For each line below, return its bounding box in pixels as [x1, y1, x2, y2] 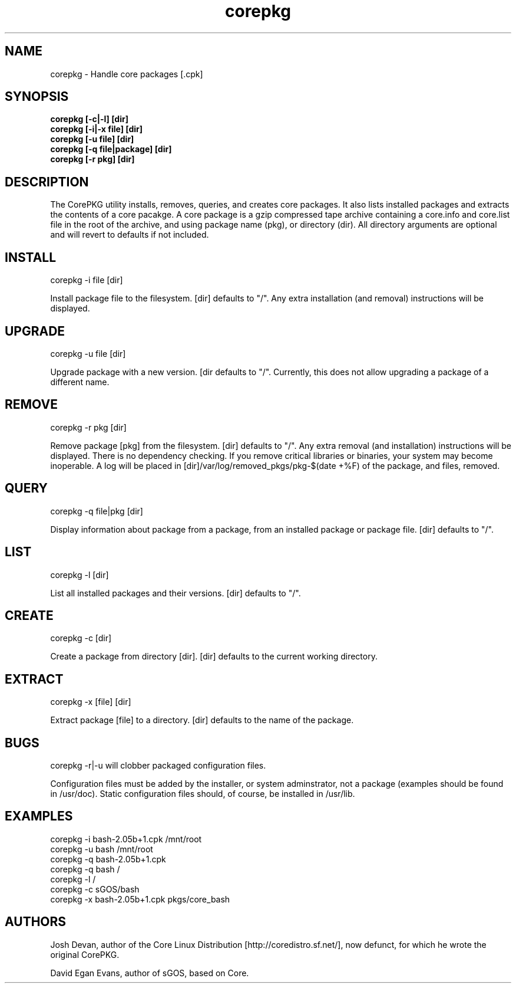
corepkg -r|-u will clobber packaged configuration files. [50, 760, 266, 771]
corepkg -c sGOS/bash [50, 884, 140, 894]
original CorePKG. [50, 949, 120, 960]
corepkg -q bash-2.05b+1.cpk [50, 854, 166, 864]
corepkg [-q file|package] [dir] [50, 144, 172, 155]
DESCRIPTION [5, 174, 89, 189]
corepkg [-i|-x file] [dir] [50, 124, 143, 134]
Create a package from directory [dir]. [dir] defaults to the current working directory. [50, 651, 378, 662]
